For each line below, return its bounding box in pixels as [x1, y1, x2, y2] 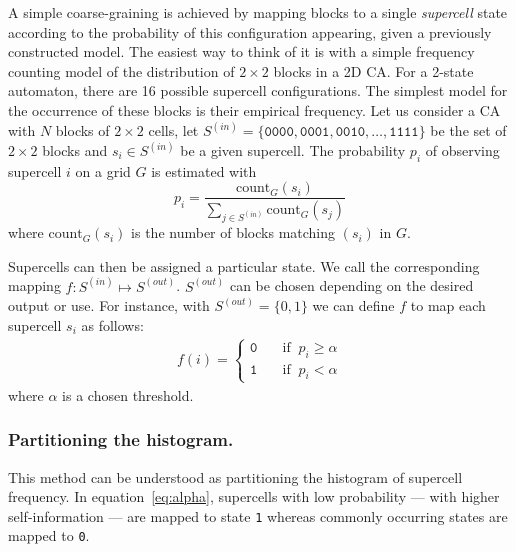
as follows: [81, 314, 144, 335]
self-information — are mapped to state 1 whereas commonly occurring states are [8, 505, 508, 526]
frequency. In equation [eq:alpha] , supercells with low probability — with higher [8, 486, 500, 507]
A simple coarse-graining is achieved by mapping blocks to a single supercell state [8, 2, 508, 22]
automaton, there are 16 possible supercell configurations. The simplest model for [8, 80, 508, 101]
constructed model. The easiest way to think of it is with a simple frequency [8, 41, 475, 62]
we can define [312, 295, 395, 316]
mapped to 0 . [8, 525, 90, 546]
